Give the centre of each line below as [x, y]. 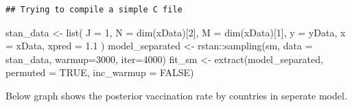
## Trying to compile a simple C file [94, 10]
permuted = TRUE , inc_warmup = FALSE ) [100, 72]
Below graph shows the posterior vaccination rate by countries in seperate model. [176, 95]
